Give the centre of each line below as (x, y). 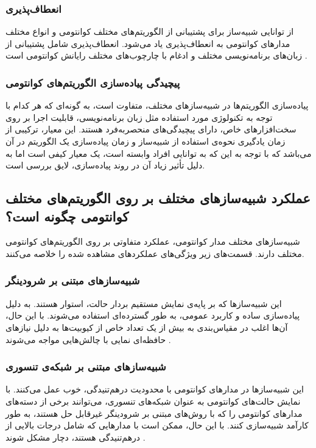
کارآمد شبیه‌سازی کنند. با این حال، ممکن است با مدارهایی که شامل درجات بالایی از (157, 425)
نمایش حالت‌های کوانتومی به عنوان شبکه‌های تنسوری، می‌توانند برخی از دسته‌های (153, 401)
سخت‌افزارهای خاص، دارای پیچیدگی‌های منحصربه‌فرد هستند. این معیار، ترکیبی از (151, 129)
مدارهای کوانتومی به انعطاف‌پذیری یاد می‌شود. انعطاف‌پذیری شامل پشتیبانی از (148, 43)
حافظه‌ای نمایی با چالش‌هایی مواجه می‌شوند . (88, 339)
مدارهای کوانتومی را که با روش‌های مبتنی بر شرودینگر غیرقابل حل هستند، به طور (154, 413)
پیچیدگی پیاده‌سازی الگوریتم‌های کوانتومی (93, 82)
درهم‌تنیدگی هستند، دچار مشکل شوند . (75, 437)
